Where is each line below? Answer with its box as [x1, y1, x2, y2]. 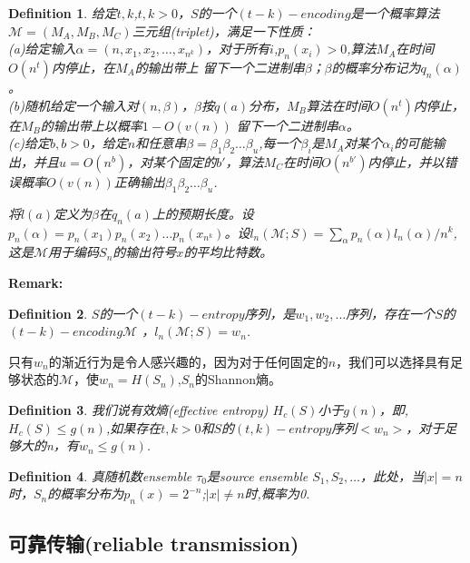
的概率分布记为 [331, 57, 421, 76]
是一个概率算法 [350, 4, 440, 22]
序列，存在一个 [346, 303, 436, 322]
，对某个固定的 [127, 152, 217, 171]
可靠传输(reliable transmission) [8, 529, 299, 558]
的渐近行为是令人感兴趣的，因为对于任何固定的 [48, 351, 328, 370]
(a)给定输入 [8, 39, 76, 58]
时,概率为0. [244, 484, 310, 503]
